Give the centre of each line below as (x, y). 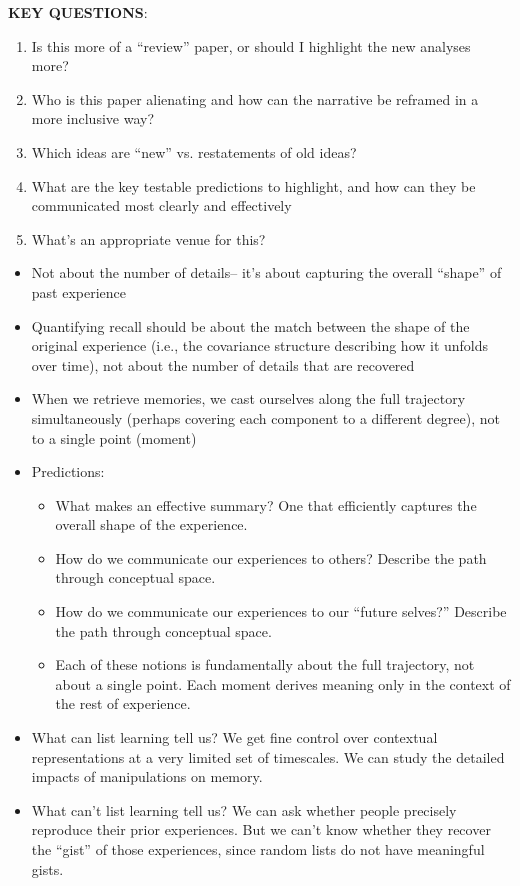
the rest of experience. (123, 703)
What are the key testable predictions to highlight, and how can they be (253, 185)
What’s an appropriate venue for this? (148, 238)
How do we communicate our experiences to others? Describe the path (271, 557)
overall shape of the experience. (151, 524)
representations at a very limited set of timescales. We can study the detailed (268, 756)
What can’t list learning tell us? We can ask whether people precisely (244, 809)
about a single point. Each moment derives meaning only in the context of (283, 683)
